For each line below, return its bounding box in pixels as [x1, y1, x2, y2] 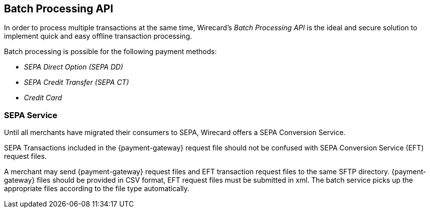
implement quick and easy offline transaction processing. [4, 32, 192, 41]
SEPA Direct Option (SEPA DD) [24, 63, 124, 71]
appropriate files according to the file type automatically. [4, 184, 190, 193]
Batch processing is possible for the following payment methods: [4, 47, 217, 56]
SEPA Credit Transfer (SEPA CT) [24, 78, 129, 87]
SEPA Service [4, 110, 57, 120]
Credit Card [24, 93, 62, 102]
